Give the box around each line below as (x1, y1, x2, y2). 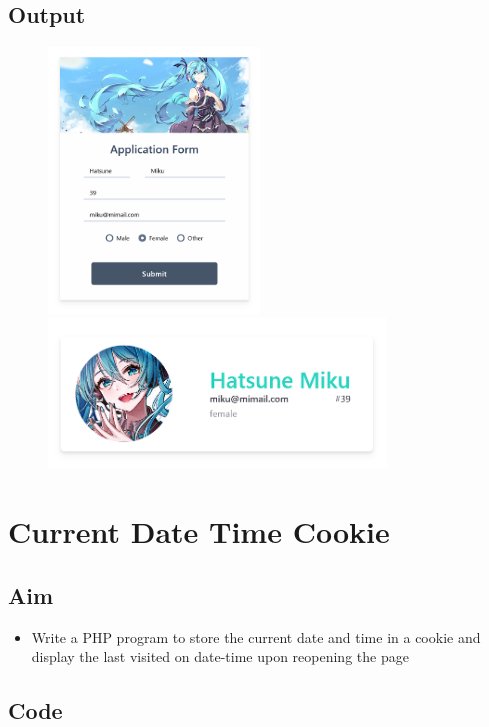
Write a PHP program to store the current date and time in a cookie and (31, 626, 481, 647)
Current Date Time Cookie (8, 511, 390, 552)
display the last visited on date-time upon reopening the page (31, 646, 409, 667)
